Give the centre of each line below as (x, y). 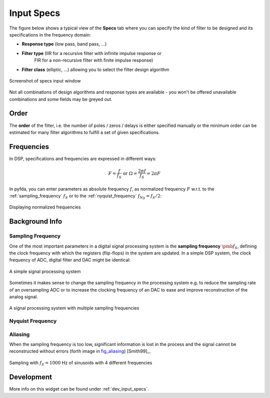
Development (31, 377)
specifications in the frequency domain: (50, 34)
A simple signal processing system (45, 271)
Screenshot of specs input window (45, 80)
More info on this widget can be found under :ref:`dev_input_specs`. (79, 389)
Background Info (36, 222)
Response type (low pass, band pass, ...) (64, 44)
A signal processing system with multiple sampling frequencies (74, 308)
